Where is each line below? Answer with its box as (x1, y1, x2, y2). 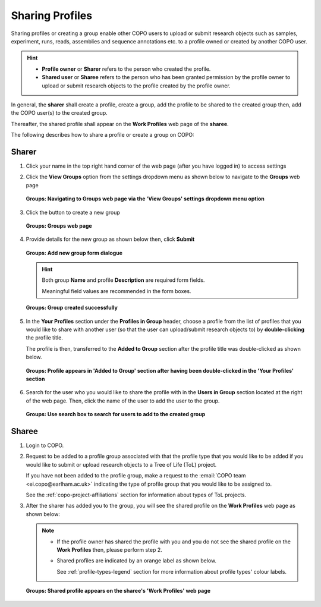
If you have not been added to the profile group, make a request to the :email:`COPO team (26, 472, 246, 479)
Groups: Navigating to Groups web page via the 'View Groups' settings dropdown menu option (26, 195, 265, 202)
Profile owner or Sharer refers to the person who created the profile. (42, 65, 211, 73)
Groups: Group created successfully (26, 304, 118, 312)
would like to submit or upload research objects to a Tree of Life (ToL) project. (26, 461, 217, 468)
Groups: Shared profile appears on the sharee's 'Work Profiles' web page (26, 587, 211, 595)
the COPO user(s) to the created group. (11, 109, 108, 117)
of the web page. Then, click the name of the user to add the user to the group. (26, 397, 220, 404)
